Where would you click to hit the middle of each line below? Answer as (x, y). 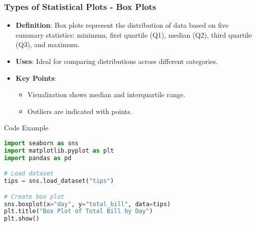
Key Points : (36, 78)
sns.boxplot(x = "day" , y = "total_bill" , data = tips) (87, 204)
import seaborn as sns (41, 143)
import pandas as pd (38, 158)
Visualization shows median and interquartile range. (106, 94)
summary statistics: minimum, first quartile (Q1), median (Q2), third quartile (134, 34)
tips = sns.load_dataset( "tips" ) (59, 181)
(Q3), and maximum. (48, 44)
